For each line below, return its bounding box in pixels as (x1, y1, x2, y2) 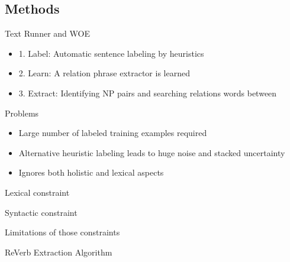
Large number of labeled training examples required (18, 127, 207, 139)
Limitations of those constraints (5, 226, 120, 238)
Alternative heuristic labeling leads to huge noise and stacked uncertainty (18, 146, 285, 159)
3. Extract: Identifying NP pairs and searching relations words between (18, 86, 277, 99)
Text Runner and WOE (5, 27, 90, 40)
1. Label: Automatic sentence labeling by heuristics (18, 47, 204, 59)
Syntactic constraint (5, 206, 78, 218)
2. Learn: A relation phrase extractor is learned (18, 67, 190, 79)
